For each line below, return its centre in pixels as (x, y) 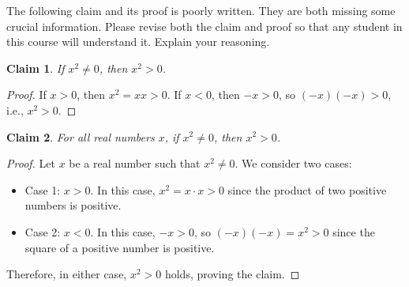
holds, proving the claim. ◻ (232, 274)
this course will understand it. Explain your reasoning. (138, 42)
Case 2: (43, 231)
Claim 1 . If (36, 68)
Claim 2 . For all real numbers (81, 136)
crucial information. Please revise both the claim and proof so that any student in (204, 26)
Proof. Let (31, 163)
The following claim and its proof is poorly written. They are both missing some (201, 10)
